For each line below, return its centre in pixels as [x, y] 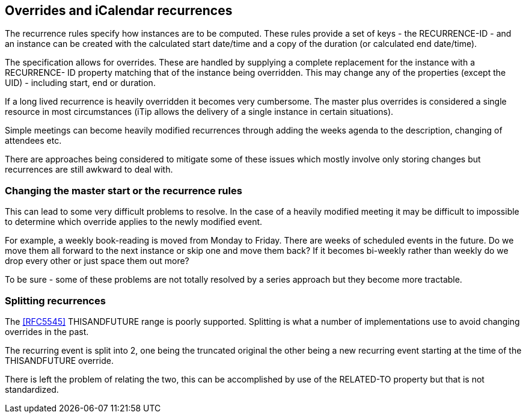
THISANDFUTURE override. [59, 360]
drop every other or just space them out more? [97, 261]
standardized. [32, 389]
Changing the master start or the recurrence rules [124, 190]
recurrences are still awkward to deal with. [89, 170]
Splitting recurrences [55, 300]
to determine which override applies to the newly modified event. [134, 222]
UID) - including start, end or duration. [80, 83]
